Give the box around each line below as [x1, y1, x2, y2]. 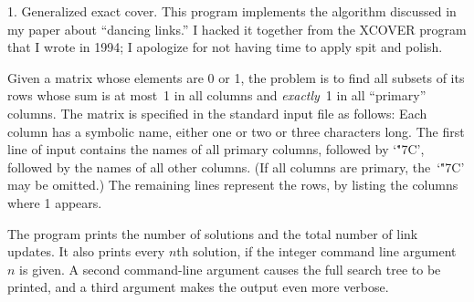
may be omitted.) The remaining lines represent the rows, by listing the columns [7, 175, 458, 194]
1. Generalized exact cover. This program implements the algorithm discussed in [7, 2, 457, 20]
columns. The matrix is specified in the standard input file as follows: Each [7, 103, 427, 122]
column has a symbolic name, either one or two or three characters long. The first [7, 121, 465, 141]
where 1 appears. [7, 193, 102, 212]
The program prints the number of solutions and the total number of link [7, 224, 418, 243]
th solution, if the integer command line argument [176, 242, 457, 261]
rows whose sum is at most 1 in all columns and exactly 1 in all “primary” [7, 86, 427, 105]
